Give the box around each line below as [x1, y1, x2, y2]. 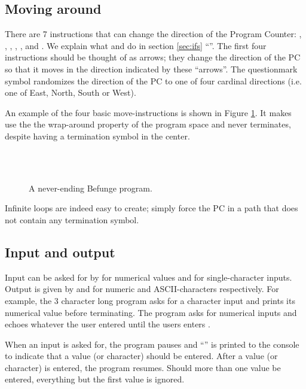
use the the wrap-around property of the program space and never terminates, [5, 118, 291, 130]
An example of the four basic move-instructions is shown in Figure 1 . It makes [5, 106, 292, 118]
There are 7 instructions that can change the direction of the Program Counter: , [5, 28, 302, 40]
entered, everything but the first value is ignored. [5, 373, 185, 385]
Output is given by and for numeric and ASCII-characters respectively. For [5, 282, 279, 295]
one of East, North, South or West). [5, 86, 136, 99]
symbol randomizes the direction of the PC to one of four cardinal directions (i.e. [5, 74, 302, 87]
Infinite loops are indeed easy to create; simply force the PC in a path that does [5, 202, 298, 214]
